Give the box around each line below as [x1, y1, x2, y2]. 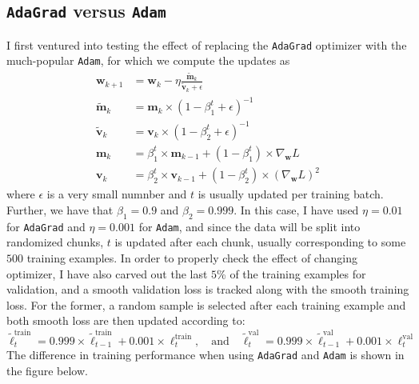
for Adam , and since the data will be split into [138, 218, 361, 234]
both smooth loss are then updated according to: [6, 312, 245, 329]
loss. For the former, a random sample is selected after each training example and [6, 296, 406, 313]
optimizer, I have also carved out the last [6, 265, 208, 282]
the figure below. [6, 362, 88, 378]
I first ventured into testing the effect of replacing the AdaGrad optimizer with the [6, 36, 407, 53]
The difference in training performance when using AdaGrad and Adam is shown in [6, 346, 405, 363]
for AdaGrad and [6, 218, 86, 234]
